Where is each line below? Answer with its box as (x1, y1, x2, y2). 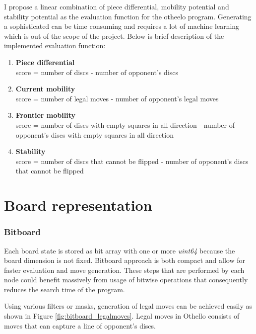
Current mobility (15, 83, 75, 94)
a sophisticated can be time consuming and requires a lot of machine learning (4, 21, 240, 31)
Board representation (4, 195, 152, 215)
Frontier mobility (15, 110, 75, 120)
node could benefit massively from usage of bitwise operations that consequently (4, 274, 248, 285)
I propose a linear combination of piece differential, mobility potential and (4, 1, 229, 11)
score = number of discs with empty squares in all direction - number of (15, 119, 235, 130)
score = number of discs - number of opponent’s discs (15, 67, 179, 77)
